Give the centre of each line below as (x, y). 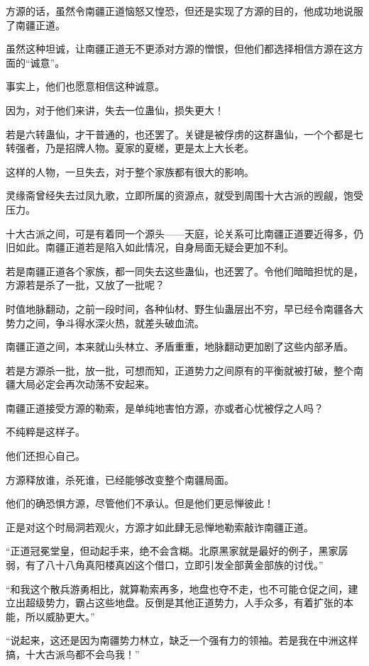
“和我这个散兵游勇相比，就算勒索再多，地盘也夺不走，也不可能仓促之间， (177, 588)
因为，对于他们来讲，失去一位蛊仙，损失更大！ (115, 110)
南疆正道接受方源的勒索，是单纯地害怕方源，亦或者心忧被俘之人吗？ (165, 407)
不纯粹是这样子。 (45, 432)
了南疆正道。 (35, 24)
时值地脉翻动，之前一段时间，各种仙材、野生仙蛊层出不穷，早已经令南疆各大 (184, 308)
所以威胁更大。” (60, 616)
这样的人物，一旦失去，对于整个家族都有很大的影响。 (130, 171)
